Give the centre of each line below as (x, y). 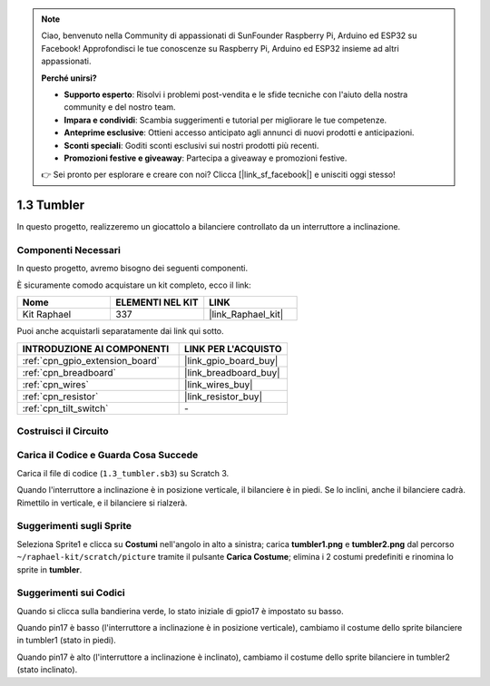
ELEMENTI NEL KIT (157, 302)
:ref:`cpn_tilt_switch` (65, 408)
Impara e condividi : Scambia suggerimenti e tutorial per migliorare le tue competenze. (225, 120)
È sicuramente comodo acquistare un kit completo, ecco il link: (134, 285)
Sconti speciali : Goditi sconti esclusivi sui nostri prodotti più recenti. (191, 145)
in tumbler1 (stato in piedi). (67, 641)
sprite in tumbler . (49, 569)
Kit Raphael (47, 315)
